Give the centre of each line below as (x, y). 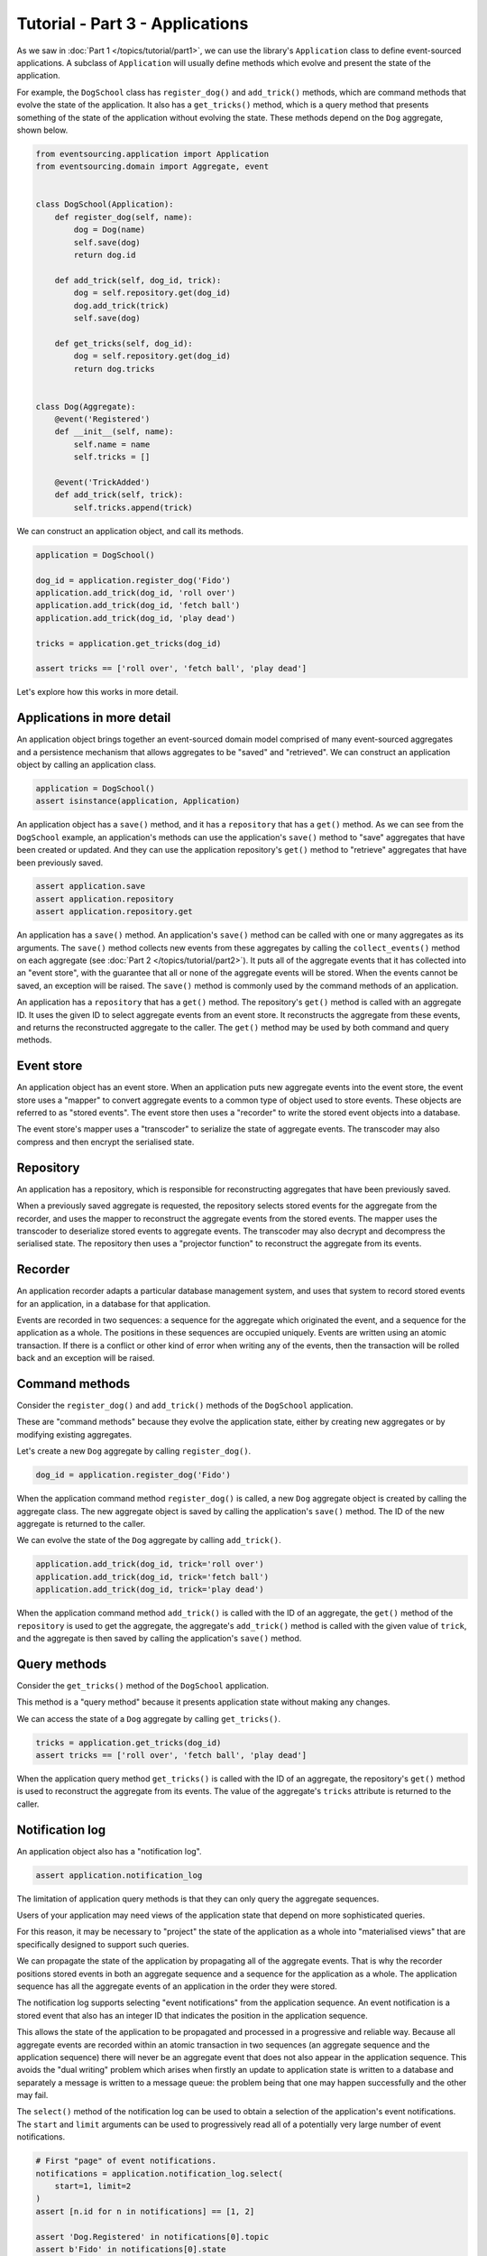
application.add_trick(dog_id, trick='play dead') (150, 1590)
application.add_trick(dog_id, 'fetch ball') (138, 606)
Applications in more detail (94, 718)
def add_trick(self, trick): (119, 495)
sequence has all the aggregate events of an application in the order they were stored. (177, 1986)
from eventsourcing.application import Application (152, 154)
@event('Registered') (102, 419)
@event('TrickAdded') (102, 482)
